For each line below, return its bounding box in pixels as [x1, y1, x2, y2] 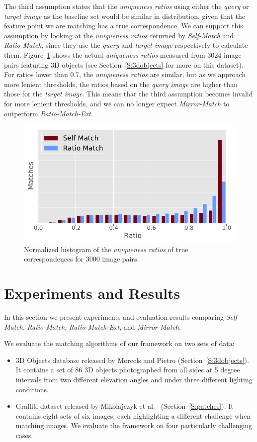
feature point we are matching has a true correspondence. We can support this [4, 20, 243, 31]
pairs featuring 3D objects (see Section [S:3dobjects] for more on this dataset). [4, 59, 244, 70]
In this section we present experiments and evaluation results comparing [4, 312, 224, 322]
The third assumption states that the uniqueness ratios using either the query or [4, 1, 249, 11]
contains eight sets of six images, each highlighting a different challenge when [15, 410, 251, 421]
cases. [15, 430, 33, 441]
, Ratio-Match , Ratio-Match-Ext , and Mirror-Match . [22, 321, 181, 332]
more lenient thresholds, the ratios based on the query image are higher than [4, 79, 238, 89]
